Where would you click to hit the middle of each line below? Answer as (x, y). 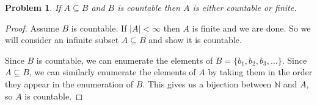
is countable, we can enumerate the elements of (125, 60)
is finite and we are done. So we (251, 28)
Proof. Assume (32, 28)
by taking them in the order (260, 72)
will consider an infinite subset (62, 40)
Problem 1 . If (33, 7)
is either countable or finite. (245, 7)
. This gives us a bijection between (207, 83)
